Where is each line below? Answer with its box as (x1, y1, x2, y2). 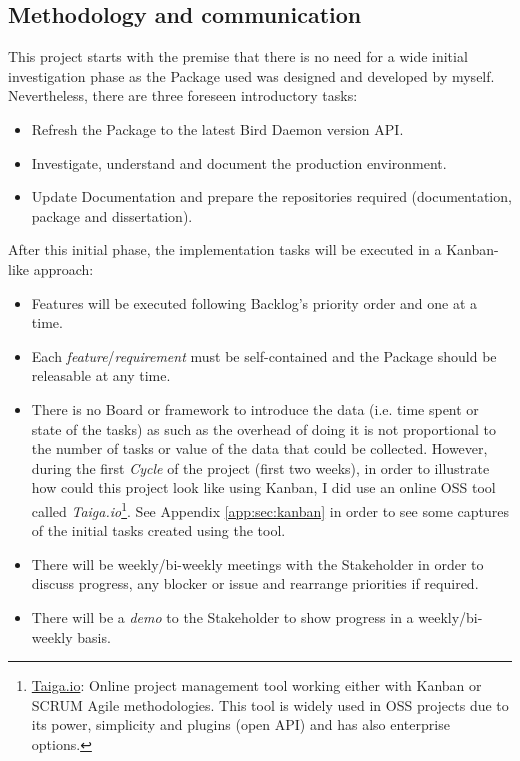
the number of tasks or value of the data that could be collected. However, (31, 438, 488, 459)
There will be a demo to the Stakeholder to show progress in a (31, 606, 414, 627)
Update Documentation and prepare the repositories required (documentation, (31, 186, 512, 207)
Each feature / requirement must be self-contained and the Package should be (31, 345, 497, 366)
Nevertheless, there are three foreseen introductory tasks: (8, 85, 358, 106)
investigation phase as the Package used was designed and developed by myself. (8, 65, 495, 86)
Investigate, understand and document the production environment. (31, 152, 447, 173)
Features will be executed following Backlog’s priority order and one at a (31, 292, 478, 313)
